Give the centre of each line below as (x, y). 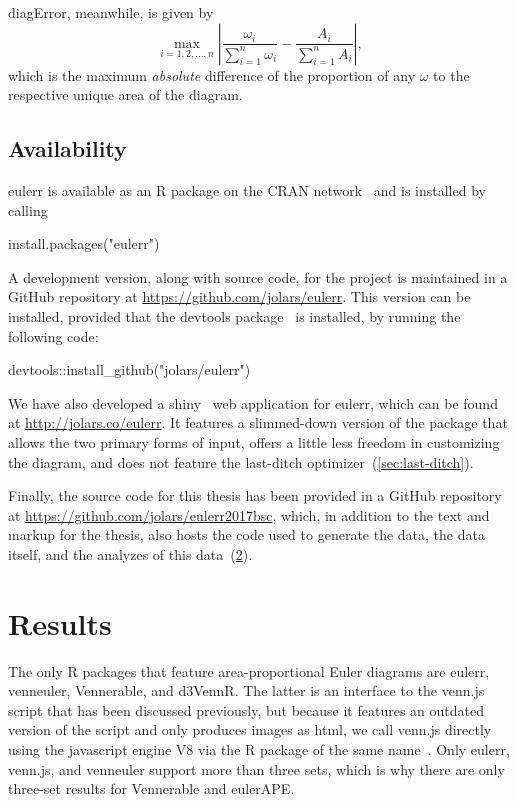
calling (28, 209)
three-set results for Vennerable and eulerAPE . (151, 788)
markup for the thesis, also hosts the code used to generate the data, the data (246, 534)
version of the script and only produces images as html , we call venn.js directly (250, 729)
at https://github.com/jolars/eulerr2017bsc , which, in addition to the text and (249, 514)
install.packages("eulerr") (84, 243)
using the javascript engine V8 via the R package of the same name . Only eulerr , (259, 748)
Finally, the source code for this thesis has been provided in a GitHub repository (255, 495)
